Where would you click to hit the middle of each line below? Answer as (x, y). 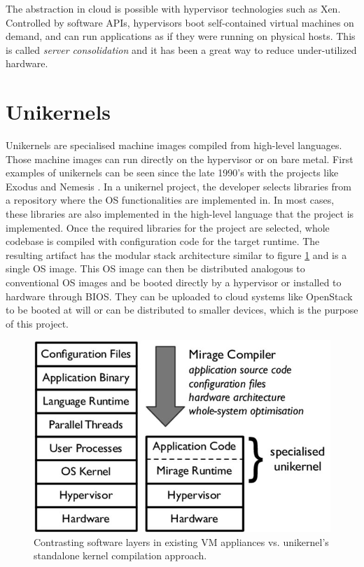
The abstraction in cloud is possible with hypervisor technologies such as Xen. (173, 8)
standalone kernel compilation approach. (120, 555)
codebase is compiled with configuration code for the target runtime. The (163, 241)
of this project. (37, 323)
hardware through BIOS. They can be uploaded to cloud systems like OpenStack (179, 296)
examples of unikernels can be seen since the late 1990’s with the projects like (172, 173)
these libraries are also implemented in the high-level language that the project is (180, 214)
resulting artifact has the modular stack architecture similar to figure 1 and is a (176, 254)
